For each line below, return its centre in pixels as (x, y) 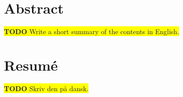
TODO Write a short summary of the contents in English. (92, 31)
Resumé (31, 65)
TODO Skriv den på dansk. (46, 88)
